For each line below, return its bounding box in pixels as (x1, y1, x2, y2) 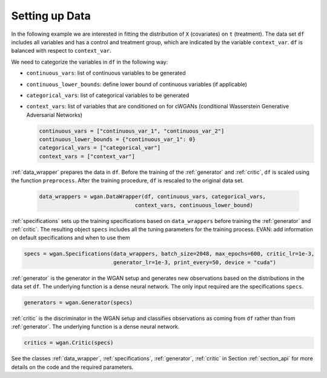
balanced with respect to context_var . (11, 47, 111, 55)
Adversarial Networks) (26, 111, 83, 118)
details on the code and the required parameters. (11, 363, 134, 371)
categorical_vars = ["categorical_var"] (39, 144, 160, 151)
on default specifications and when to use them (11, 234, 130, 242)
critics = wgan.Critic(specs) (24, 339, 114, 346)
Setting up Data (11, 9, 91, 22)
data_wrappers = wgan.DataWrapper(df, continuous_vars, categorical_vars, (39, 193, 266, 200)
